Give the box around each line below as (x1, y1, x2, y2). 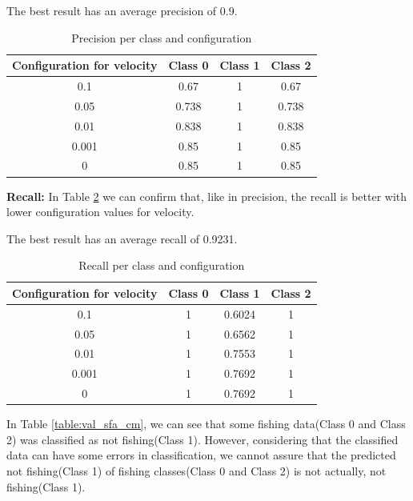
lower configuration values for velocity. (6, 203, 194, 220)
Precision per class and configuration (71, 29, 252, 46)
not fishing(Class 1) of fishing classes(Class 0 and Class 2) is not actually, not (6, 462, 387, 479)
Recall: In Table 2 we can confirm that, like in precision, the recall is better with (6, 187, 407, 204)
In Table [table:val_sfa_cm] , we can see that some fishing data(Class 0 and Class (6, 415, 406, 432)
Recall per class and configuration (78, 257, 245, 274)
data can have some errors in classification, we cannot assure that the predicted (6, 447, 396, 463)
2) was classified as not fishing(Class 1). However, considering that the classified (6, 431, 399, 447)
